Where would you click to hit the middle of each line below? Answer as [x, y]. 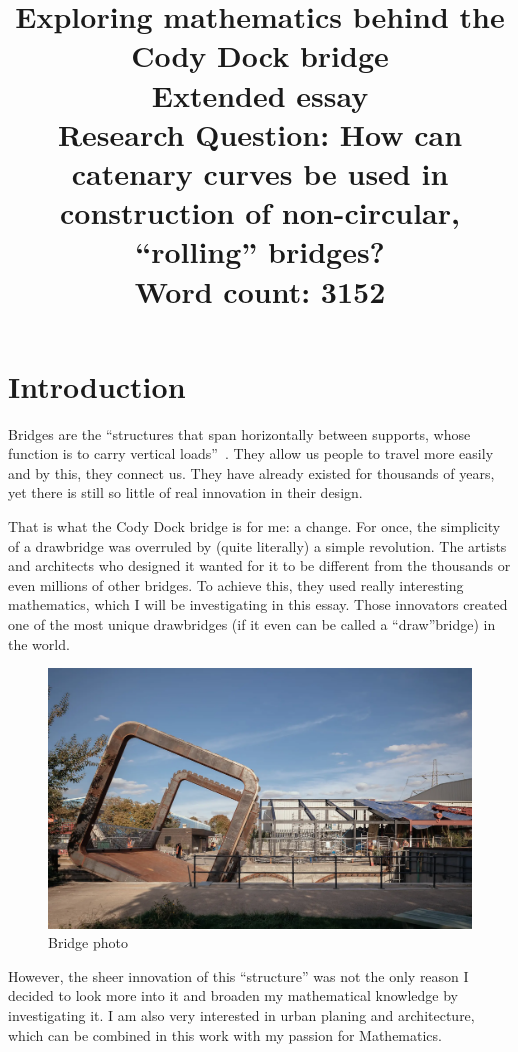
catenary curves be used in [260, 172]
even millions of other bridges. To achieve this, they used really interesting [236, 584]
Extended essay [260, 94]
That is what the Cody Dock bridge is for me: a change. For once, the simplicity [254, 526]
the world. [39, 643]
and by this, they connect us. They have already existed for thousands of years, [251, 472]
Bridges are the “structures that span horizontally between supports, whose [239, 433]
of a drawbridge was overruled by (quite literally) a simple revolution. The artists [257, 545]
